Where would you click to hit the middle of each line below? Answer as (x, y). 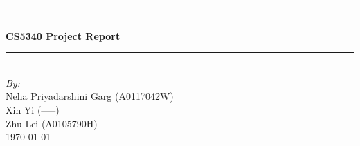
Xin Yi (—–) (33, 109)
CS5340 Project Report (63, 35)
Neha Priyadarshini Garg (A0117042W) (90, 96)
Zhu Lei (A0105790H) (52, 123)
